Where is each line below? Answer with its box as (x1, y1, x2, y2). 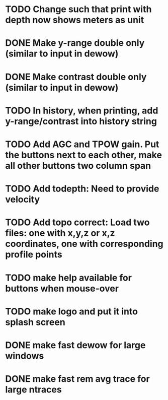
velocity (5, 194, 40, 205)
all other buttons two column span (5, 160, 151, 171)
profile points (5, 249, 62, 260)
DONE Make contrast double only (5, 71, 147, 83)
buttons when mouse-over (5, 283, 119, 294)
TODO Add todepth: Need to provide (5, 183, 159, 194)
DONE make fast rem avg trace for (5, 373, 150, 385)
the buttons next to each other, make (5, 149, 162, 161)
